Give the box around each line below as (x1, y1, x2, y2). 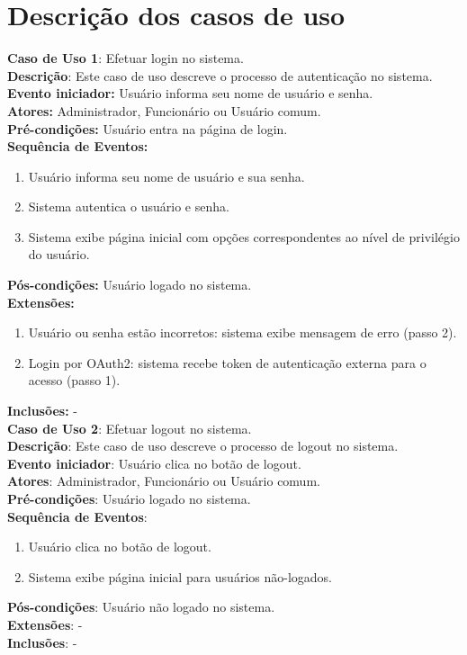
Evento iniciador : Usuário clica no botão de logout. (7, 453, 301, 472)
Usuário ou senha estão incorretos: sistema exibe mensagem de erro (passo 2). (28, 323, 457, 342)
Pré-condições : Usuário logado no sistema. (7, 489, 251, 507)
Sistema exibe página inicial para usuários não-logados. (28, 567, 332, 586)
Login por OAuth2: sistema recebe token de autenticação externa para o (28, 353, 427, 372)
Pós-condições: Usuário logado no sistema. (7, 275, 252, 294)
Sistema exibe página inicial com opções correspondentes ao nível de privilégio (28, 227, 460, 246)
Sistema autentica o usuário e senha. (28, 197, 229, 216)
